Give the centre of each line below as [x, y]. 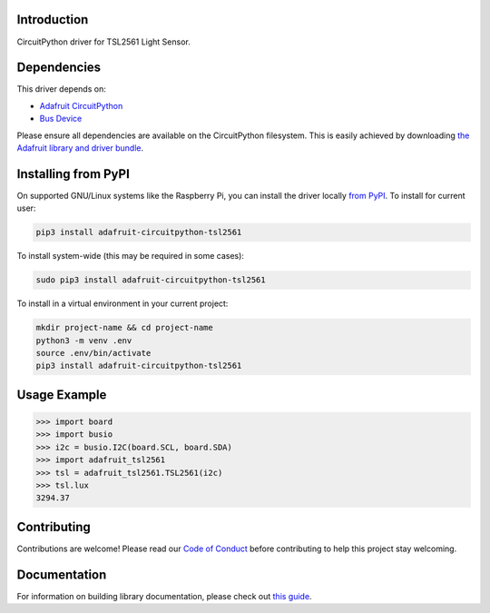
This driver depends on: [61, 89]
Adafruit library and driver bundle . [80, 148]
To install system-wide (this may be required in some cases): [131, 256]
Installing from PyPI [73, 174]
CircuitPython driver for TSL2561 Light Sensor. [103, 42]
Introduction [53, 20]
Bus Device [61, 119]
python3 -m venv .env [84, 340]
